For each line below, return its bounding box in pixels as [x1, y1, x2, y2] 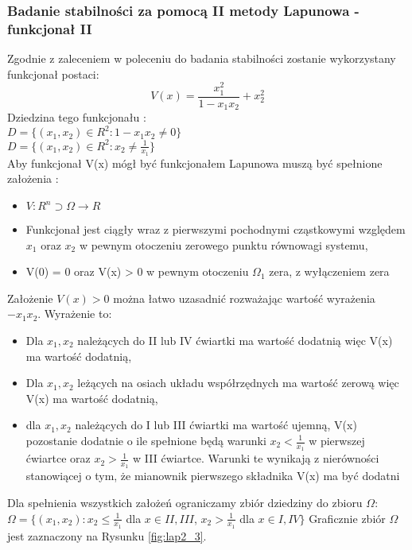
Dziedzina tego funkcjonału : [7, 109, 146, 126]
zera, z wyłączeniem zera [269, 263, 390, 280]
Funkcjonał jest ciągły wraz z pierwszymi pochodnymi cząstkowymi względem [25, 221, 406, 238]
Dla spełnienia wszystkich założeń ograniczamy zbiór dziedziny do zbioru [7, 494, 363, 511]
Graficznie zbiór [309, 509, 386, 526]
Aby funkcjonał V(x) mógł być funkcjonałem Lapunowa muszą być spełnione [7, 154, 383, 171]
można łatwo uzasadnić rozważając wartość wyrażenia [113, 289, 375, 306]
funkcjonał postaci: [7, 65, 99, 82]
